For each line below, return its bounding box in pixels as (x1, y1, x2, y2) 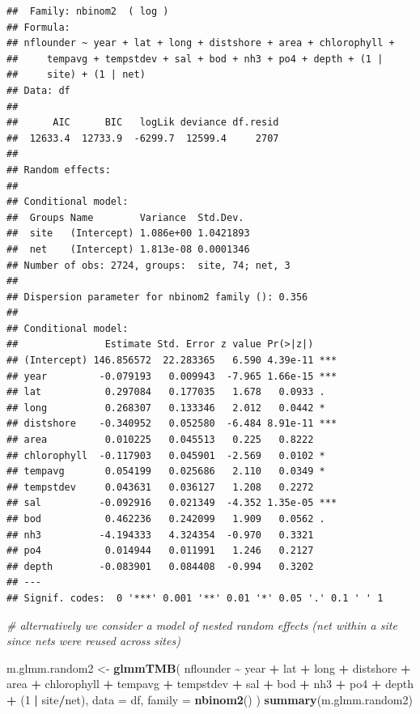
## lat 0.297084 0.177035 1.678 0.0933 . (6, 386, 325, 398)
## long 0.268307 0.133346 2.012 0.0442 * (6, 402, 325, 414)
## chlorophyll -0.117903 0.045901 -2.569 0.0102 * (6, 449, 325, 461)
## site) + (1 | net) (6, 69, 146, 81)
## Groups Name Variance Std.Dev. (6, 211, 244, 223)
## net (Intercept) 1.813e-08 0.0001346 (6, 243, 250, 255)
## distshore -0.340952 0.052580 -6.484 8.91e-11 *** (6, 418, 337, 430)
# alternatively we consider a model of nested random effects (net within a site (6, 616, 397, 633)
